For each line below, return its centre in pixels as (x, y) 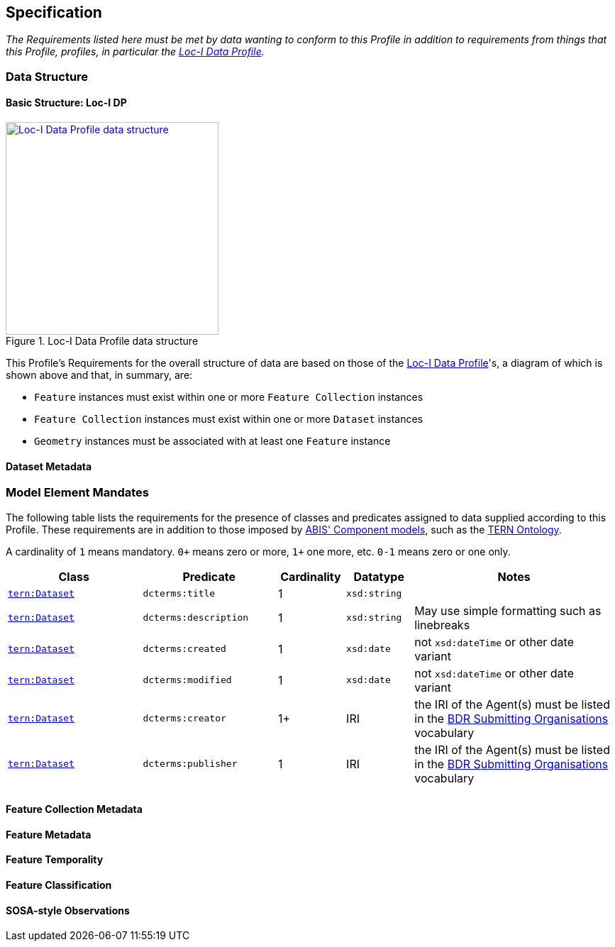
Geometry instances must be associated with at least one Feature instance (212, 441)
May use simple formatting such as (508, 610)
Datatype (379, 576)
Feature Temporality (55, 860)
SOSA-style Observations (68, 910)
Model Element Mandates (77, 493)
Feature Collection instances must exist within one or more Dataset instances (229, 419)
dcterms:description (196, 618)
